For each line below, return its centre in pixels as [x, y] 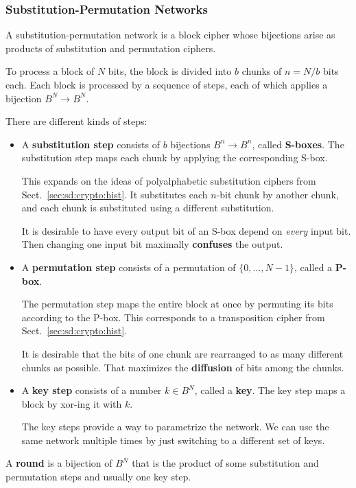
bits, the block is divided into [170, 71]
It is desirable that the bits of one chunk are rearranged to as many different [182, 353]
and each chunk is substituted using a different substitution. [148, 208]
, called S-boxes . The [298, 144]
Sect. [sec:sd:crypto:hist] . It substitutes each [115, 194]
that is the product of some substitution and [225, 463]
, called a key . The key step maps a [270, 390]
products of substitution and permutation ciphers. [111, 48]
